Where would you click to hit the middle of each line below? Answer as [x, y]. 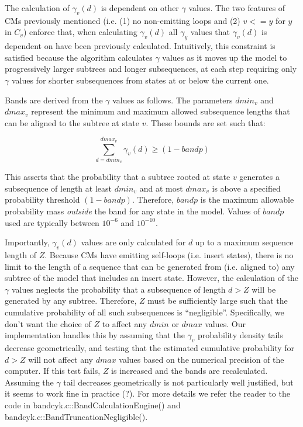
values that [210, 32]
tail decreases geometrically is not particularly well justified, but [178, 382]
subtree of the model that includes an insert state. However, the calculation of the [152, 278]
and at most [161, 188]
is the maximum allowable [247, 199]
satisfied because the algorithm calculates [79, 57]
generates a [259, 177]
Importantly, [27, 242]
